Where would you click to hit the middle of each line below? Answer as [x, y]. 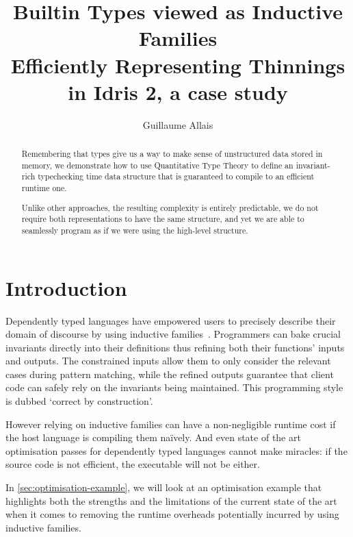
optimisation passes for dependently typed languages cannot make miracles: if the [176, 450]
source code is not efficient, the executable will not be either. [133, 464]
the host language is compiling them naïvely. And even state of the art [153, 437]
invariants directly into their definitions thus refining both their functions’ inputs [175, 347]
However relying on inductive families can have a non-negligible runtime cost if [171, 424]
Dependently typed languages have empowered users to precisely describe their [171, 320]
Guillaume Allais [178, 124]
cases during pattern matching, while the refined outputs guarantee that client [170, 374]
